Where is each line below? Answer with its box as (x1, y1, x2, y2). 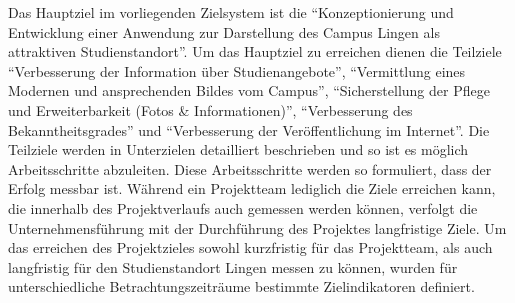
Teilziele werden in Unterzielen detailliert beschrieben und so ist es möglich (8, 139, 469, 160)
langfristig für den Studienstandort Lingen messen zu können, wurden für (8, 256, 458, 277)
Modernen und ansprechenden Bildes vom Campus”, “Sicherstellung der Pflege (8, 80, 490, 101)
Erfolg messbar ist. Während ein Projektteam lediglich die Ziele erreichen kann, (8, 178, 496, 199)
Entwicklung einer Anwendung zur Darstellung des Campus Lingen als (8, 21, 440, 42)
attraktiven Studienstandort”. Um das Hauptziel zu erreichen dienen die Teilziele (8, 41, 502, 62)
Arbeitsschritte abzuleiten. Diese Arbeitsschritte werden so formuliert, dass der (8, 158, 492, 179)
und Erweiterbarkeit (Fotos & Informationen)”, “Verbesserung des (8, 99, 413, 120)
